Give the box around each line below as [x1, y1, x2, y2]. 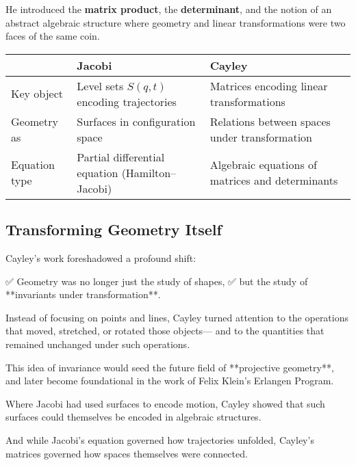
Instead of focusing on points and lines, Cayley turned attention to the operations [5, 310, 349, 324]
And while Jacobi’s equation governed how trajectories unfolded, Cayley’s [5, 432, 314, 447]
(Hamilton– [121, 164, 177, 181]
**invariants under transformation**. [5, 287, 161, 302]
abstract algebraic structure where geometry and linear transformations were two [5, 15, 346, 29]
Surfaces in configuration [77, 113, 196, 129]
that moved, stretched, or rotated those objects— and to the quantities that [5, 323, 325, 338]
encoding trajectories [77, 93, 177, 109]
